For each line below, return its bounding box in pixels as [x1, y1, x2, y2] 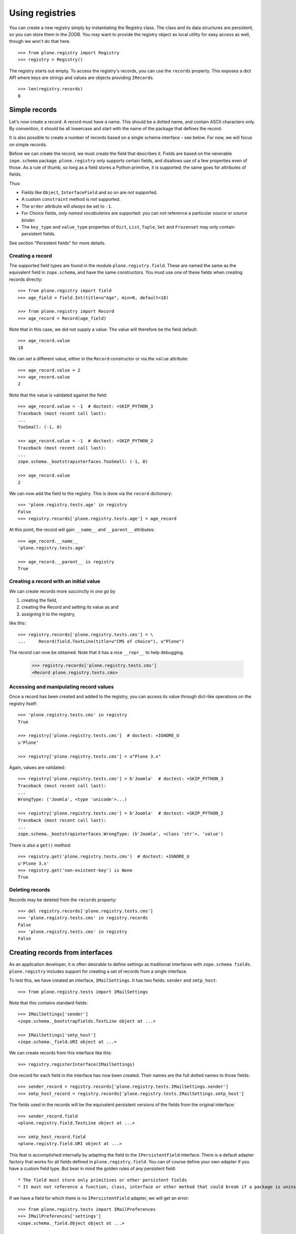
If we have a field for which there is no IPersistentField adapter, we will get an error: [9, 1195, 189, 1201]
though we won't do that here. [9, 39, 71, 44]
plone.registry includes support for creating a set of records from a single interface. [9, 968, 187, 974]
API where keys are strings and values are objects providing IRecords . [9, 75, 154, 80]
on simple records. [9, 141, 47, 148]
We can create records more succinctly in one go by [9, 588, 116, 594]
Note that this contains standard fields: [9, 1000, 88, 1005]
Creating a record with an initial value [9, 578, 101, 585]
